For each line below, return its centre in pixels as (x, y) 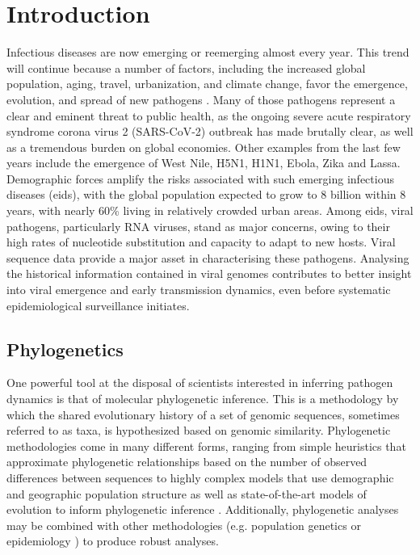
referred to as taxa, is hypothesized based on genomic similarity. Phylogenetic (199, 430)
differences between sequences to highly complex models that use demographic (200, 477)
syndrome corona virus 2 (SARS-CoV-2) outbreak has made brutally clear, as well (210, 131)
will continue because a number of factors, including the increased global (186, 67)
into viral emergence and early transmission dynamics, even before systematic (199, 290)
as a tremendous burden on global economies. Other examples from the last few (204, 147)
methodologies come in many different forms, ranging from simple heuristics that (206, 446)
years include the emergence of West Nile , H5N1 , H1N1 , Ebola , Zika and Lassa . (204, 163)
